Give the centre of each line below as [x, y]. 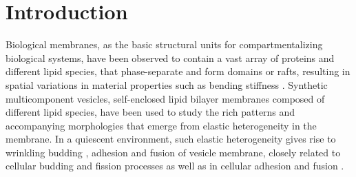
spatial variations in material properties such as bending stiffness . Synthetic [167, 84]
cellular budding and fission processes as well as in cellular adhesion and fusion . [175, 166]
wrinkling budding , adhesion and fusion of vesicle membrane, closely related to [173, 152]
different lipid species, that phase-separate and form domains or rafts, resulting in [178, 71]
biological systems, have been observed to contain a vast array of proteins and [170, 58]
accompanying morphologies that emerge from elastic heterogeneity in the [161, 125]
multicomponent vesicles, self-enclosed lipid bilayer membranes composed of [165, 98]
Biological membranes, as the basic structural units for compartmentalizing [164, 44]
